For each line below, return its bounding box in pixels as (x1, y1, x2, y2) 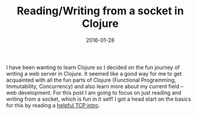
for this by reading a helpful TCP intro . (6, 101, 100, 108)
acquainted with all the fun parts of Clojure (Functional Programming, (6, 76, 176, 83)
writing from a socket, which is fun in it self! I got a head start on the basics (6, 95, 191, 102)
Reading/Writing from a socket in (17, 4, 184, 18)
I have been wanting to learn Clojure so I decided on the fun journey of (6, 64, 180, 71)
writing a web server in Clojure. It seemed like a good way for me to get (6, 70, 182, 77)
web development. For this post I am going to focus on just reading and (6, 89, 181, 96)
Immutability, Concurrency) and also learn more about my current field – (6, 82, 184, 90)
